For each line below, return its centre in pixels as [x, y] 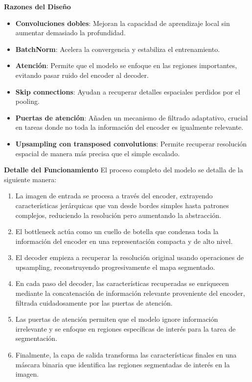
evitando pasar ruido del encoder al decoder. [82, 75]
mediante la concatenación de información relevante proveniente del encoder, [130, 293]
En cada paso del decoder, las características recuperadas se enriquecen [122, 283]
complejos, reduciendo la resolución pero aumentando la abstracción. [118, 215]
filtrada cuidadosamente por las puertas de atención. [94, 302]
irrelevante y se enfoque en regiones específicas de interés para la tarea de [126, 328]
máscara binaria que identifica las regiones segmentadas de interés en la [123, 364]
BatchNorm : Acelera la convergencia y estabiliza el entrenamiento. [118, 49]
